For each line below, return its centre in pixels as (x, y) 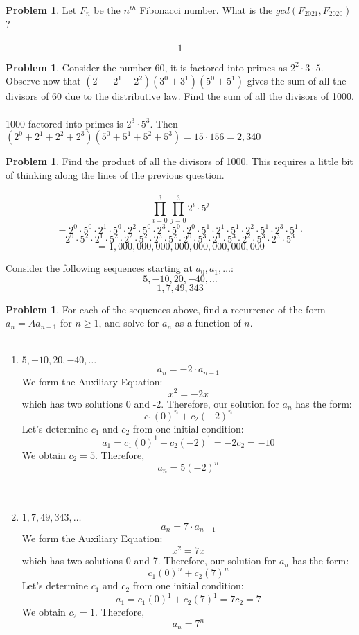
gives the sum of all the (297, 81)
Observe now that (43, 81)
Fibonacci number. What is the (206, 10)
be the (107, 10)
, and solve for (129, 323)
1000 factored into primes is (64, 123)
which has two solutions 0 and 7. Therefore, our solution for (149, 560)
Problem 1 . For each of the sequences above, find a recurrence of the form (166, 309)
